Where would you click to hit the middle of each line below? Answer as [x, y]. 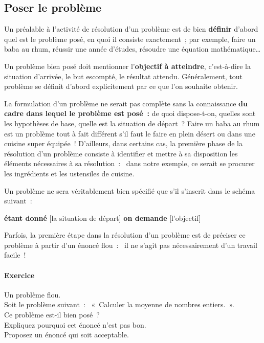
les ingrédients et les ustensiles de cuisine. [69, 173]
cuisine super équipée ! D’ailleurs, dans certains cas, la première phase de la [124, 143]
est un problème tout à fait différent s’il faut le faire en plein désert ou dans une [130, 133]
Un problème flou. [32, 294]
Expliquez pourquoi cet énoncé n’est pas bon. [75, 324]
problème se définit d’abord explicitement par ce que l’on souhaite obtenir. [121, 86]
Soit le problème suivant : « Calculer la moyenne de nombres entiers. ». [119, 304]
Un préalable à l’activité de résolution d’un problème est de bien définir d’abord [131, 29]
